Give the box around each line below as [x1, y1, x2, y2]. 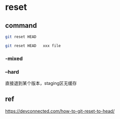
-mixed [5, 55, 23, 62]
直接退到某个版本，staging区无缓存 [5, 80, 77, 86]
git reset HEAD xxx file [5, 43, 61, 48]
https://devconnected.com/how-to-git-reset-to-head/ [5, 108, 115, 114]
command [5, 21, 37, 30]
